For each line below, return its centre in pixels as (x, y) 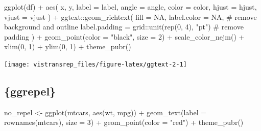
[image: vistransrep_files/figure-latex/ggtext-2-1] (96, 64)
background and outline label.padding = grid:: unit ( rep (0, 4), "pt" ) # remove (124, 27)
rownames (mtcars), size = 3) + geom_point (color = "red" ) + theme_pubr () (124, 122)
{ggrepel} (30, 91)
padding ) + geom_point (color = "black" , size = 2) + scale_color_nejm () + (124, 36)
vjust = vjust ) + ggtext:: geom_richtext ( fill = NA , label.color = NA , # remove (130, 17)
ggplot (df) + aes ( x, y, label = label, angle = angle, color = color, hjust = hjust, (130, 7)
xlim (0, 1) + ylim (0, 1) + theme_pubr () (68, 46)
